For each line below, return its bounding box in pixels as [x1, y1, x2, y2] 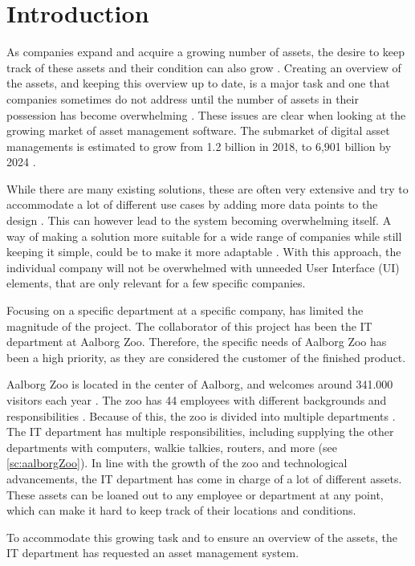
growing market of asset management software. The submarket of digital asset [6, 122, 390, 139]
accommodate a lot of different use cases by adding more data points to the [6, 196, 378, 213]
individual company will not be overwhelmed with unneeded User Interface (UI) [6, 259, 400, 275]
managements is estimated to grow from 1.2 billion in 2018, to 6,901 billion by [6, 137, 392, 154]
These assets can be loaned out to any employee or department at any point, [6, 486, 384, 503]
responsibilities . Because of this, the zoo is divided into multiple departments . [6, 407, 396, 424]
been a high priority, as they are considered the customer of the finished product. [6, 348, 406, 365]
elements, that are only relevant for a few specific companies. [6, 275, 306, 291]
